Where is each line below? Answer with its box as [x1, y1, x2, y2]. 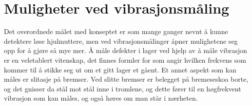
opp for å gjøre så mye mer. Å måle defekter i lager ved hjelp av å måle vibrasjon [4, 45, 247, 55]
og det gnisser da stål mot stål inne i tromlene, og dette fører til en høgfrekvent [4, 83, 241, 93]
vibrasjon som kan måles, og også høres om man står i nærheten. [4, 93, 198, 103]
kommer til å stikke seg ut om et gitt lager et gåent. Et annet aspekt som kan [4, 64, 236, 74]
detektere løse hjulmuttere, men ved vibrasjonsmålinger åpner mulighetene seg [4, 35, 238, 46]
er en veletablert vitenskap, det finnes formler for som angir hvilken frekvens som [4, 54, 246, 65]
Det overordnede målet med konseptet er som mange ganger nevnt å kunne [4, 26, 228, 36]
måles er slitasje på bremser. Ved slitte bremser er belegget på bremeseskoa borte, [4, 74, 249, 84]
